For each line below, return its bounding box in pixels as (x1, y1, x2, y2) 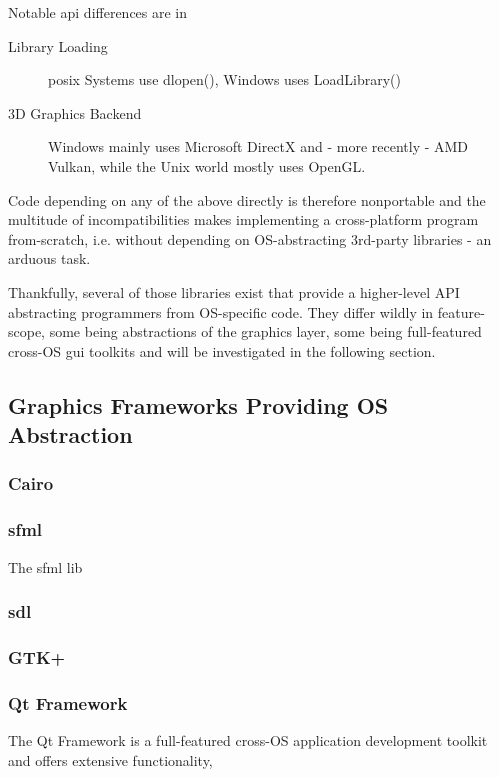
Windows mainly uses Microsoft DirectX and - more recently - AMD (48, 136, 469, 157)
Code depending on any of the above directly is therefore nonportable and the (8, 189, 486, 210)
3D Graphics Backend (8, 102, 142, 123)
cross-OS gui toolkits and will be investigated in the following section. (8, 340, 436, 361)
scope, (8, 321, 46, 342)
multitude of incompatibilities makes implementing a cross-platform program (8, 209, 479, 230)
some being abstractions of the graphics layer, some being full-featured (49, 321, 482, 342)
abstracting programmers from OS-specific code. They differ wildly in (8, 301, 434, 322)
